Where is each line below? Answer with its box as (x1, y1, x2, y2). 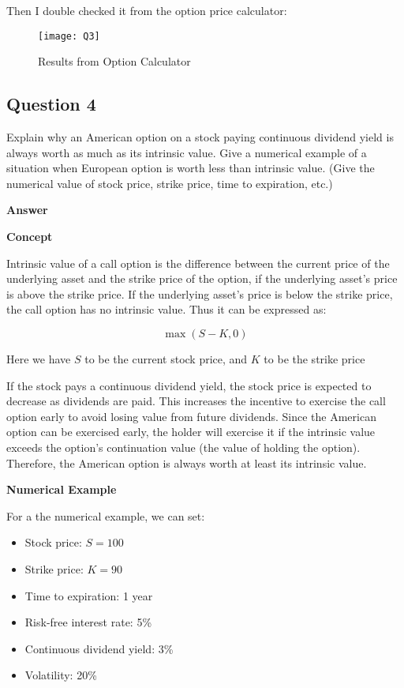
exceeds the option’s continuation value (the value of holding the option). (6, 438, 361, 455)
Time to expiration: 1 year (24, 587, 153, 603)
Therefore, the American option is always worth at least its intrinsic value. (6, 454, 367, 471)
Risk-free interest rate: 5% (24, 614, 152, 630)
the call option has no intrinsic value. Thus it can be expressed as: (6, 301, 327, 318)
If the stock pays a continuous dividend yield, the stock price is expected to (6, 377, 372, 393)
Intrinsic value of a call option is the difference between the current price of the (6, 254, 390, 271)
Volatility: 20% (24, 667, 97, 683)
